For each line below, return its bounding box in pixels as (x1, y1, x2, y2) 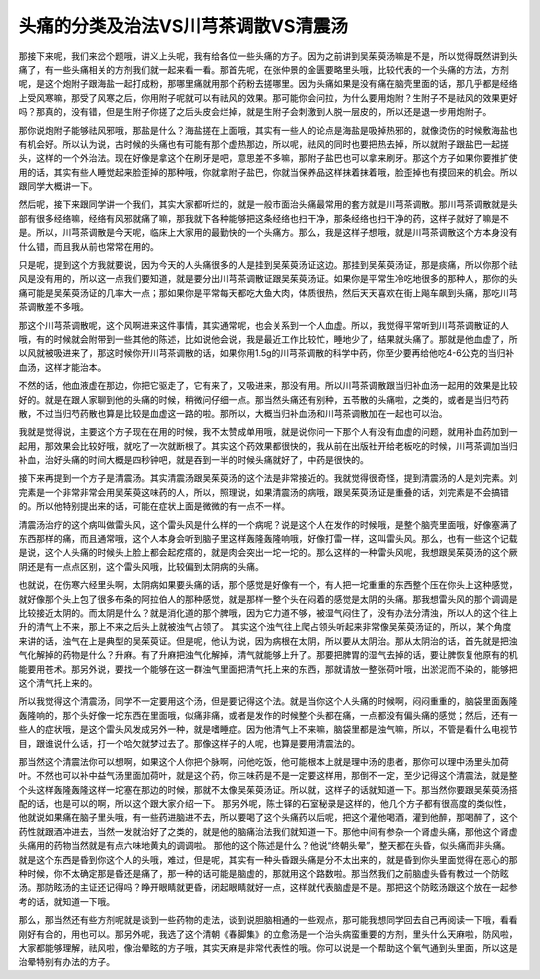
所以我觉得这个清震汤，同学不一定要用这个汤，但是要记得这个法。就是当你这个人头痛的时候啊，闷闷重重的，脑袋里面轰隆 (18, 695, 518, 707)
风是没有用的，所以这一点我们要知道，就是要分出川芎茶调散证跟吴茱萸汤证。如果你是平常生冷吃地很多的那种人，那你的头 (18, 273, 518, 285)
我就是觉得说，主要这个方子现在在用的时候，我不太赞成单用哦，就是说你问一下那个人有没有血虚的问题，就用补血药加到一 (18, 426, 518, 438)
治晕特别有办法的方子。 (18, 956, 115, 968)
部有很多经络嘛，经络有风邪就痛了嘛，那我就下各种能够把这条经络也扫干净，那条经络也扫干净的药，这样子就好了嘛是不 (18, 212, 509, 224)
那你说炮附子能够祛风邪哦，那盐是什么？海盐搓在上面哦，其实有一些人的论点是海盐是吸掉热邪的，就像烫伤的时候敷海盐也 (18, 124, 518, 136)
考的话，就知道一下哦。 (18, 895, 115, 907)
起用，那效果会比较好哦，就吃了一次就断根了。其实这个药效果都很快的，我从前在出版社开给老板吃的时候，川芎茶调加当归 (18, 440, 518, 452)
